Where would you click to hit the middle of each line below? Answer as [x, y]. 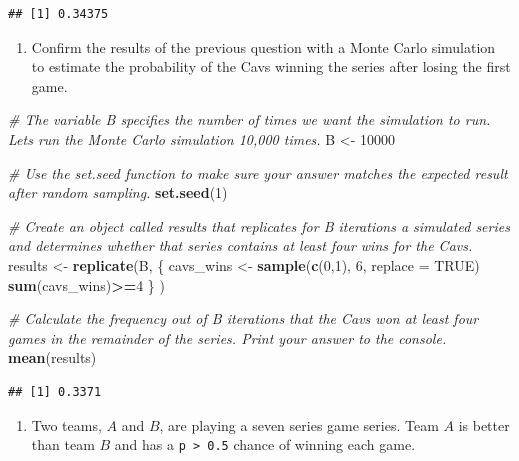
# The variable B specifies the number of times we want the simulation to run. [249, 119]
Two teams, [66, 424]
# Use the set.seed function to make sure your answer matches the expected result [258, 172]
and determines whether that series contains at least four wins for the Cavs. [240, 245]
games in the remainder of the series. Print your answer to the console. [227, 337]
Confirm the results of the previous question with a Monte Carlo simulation [263, 46]
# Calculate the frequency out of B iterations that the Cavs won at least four [243, 318]
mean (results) [52, 357]
